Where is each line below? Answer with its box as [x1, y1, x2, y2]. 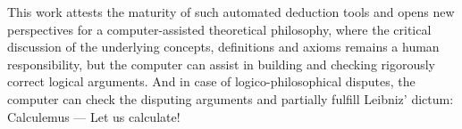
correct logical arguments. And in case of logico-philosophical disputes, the [7, 72, 416, 91]
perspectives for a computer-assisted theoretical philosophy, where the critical [7, 20, 432, 38]
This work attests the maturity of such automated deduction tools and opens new [7, 3, 455, 20]
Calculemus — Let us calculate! [7, 107, 181, 125]
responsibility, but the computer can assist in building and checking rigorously [7, 54, 436, 73]
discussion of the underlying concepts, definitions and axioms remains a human [7, 37, 440, 56]
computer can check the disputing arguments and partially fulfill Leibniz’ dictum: [7, 89, 454, 108]
